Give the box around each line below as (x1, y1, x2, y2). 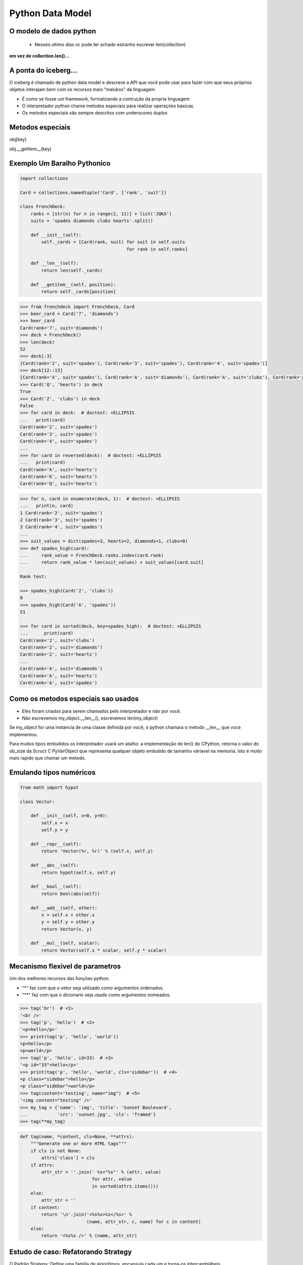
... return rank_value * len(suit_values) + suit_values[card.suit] (20, 560, 204, 565)
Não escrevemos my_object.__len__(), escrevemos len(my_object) (22, 715, 158, 721)
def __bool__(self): (30, 883, 82, 890)
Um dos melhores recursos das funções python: (9, 976, 110, 982)
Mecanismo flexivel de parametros (9, 962, 121, 971)
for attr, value (91, 1176, 132, 1182)
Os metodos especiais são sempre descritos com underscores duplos (22, 110, 168, 116)
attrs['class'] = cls (41, 1155, 95, 1161)
